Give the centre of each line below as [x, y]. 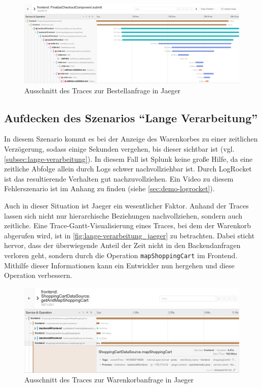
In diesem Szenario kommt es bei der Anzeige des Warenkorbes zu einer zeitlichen [131, 139]
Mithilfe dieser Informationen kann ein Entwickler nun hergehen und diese [119, 265]
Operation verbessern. [38, 275]
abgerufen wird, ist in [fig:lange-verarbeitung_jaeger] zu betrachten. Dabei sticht [129, 235]
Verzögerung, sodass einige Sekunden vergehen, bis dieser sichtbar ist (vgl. [119, 149]
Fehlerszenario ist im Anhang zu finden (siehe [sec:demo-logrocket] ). [109, 188]
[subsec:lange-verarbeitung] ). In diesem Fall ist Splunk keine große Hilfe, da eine [128, 158]
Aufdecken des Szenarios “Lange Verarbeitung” [131, 117]
